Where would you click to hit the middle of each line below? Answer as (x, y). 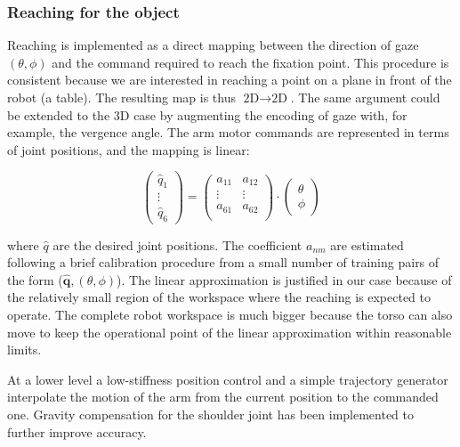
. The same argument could (365, 97)
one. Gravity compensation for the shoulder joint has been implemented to (211, 414)
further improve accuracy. (77, 431)
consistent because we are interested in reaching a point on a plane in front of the (230, 80)
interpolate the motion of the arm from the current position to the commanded (223, 397)
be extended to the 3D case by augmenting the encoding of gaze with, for (207, 114)
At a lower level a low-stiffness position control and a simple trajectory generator (228, 379)
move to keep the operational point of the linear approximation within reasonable (230, 332)
